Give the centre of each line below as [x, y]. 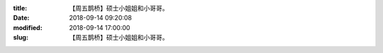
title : [20, 8]
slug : [21, 38]
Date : [21, 18]
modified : [28, 27]
